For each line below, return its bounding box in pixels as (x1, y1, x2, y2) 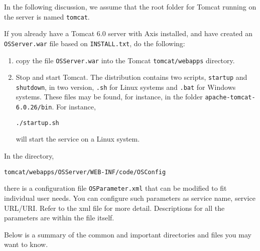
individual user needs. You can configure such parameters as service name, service (4, 192, 255, 203)
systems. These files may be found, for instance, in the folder (16, 91, 203, 102)
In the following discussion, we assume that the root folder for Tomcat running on (4, 2, 256, 12)
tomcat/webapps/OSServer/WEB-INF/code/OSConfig (4, 168, 166, 176)
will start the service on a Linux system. (16, 134, 140, 144)
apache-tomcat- (205, 94, 255, 101)
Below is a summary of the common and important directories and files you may (4, 229, 251, 239)
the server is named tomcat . (4, 11, 90, 22)
